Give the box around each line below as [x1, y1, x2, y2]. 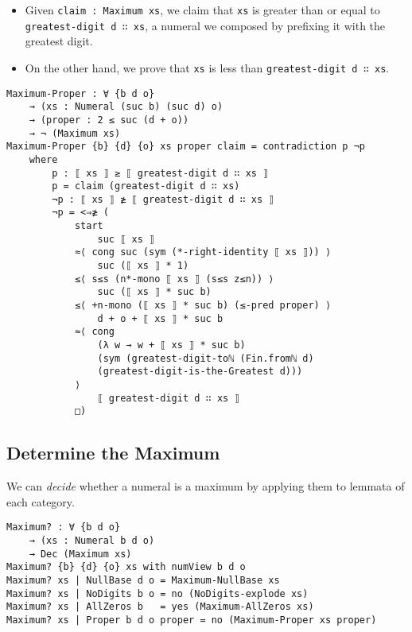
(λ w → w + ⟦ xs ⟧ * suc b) [97, 339, 246, 351]
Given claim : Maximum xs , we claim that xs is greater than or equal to [25, 2, 380, 17]
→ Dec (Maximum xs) [29, 548, 132, 560]
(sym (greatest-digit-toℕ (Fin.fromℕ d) [97, 352, 314, 364]
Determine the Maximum [6, 440, 220, 465]
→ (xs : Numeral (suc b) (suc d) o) [29, 101, 223, 113]
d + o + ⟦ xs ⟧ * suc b [97, 312, 223, 324]
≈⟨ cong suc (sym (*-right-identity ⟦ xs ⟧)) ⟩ [74, 246, 332, 258]
